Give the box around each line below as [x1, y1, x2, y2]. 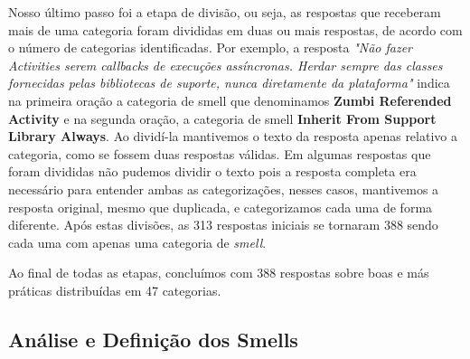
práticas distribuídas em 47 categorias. [8, 280, 221, 299]
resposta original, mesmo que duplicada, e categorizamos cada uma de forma [8, 197, 433, 216]
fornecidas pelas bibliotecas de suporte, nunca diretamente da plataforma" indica [8, 73, 450, 92]
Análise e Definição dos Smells [8, 325, 298, 353]
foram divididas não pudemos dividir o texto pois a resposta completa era [8, 162, 417, 181]
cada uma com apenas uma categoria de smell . [8, 232, 267, 251]
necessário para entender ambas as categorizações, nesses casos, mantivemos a [8, 179, 439, 198]
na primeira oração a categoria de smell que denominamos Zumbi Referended [8, 90, 452, 109]
